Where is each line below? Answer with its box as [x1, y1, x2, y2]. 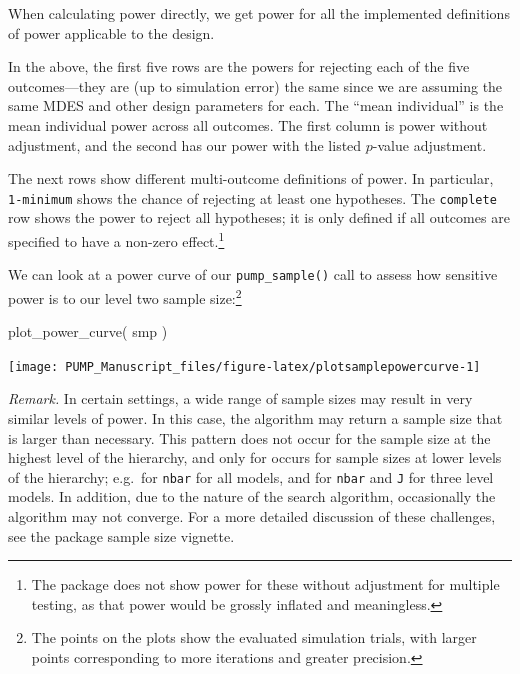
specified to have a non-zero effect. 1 [8, 228, 225, 251]
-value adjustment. [372, 134, 487, 155]
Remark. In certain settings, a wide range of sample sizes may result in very [8, 388, 473, 409]
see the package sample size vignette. [8, 525, 235, 546]
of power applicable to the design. [8, 22, 215, 43]
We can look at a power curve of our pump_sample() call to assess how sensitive [8, 264, 498, 285]
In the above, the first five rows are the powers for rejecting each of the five [8, 56, 470, 77]
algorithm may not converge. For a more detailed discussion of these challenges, [8, 506, 496, 527]
